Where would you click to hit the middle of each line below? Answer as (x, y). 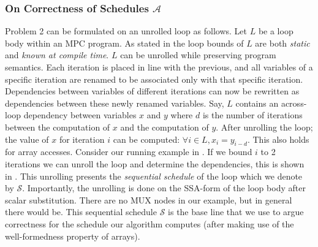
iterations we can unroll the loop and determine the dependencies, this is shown (155, 163)
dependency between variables (80, 115)
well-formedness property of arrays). (73, 236)
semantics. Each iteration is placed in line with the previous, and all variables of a (159, 67)
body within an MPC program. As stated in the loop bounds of (124, 43)
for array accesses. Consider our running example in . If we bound (129, 152)
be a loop (276, 31)
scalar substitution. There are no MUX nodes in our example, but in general (149, 199)
